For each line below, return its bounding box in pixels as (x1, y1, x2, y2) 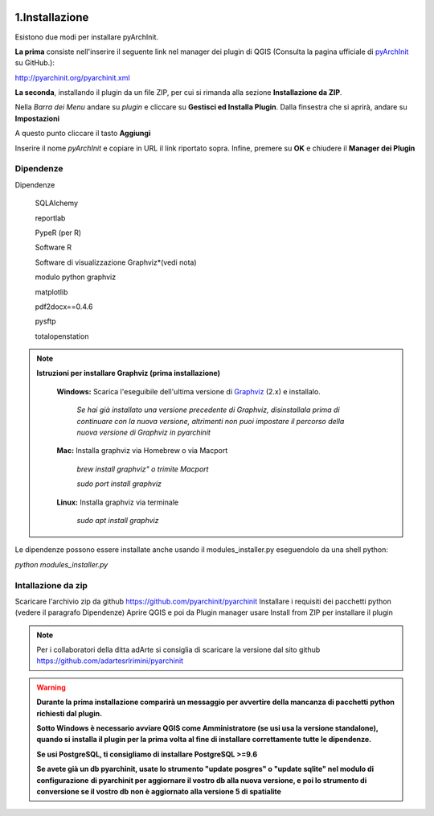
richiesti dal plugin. (36, 708, 103, 718)
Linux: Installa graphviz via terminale (56, 497, 179, 507)
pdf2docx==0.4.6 (35, 302, 93, 311)
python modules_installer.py (14, 559, 108, 569)
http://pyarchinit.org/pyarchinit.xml (14, 72, 130, 82)
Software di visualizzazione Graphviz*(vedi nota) (35, 258, 197, 267)
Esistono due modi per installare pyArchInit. (14, 32, 159, 42)
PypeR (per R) (35, 228, 82, 237)
